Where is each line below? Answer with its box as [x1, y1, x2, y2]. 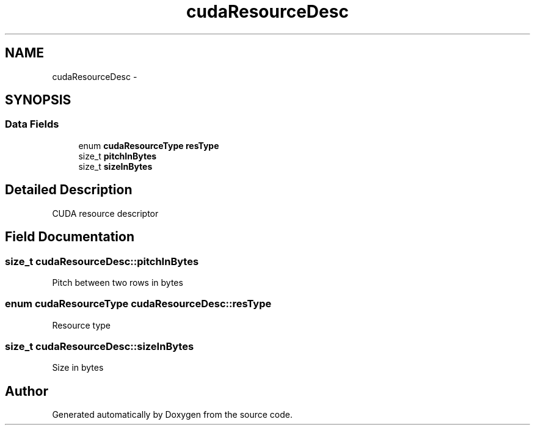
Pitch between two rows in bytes [52, 277, 183, 288]
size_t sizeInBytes [78, 161, 153, 172]
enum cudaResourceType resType [78, 140, 219, 151]
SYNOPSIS [5, 92, 71, 108]
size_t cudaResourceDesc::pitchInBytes [5, 255, 199, 268]
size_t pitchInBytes [78, 150, 157, 161]
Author [5, 383, 48, 399]
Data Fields [5, 118, 59, 131]
